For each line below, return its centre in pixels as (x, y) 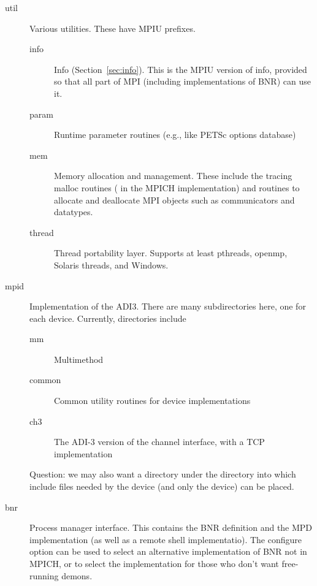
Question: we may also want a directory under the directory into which (163, 474)
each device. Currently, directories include (108, 318)
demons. (77, 575)
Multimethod (79, 359)
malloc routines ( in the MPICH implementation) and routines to (177, 187)
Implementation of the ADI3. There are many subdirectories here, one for (168, 306)
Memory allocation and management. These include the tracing (173, 176)
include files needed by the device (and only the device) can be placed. (162, 486)
